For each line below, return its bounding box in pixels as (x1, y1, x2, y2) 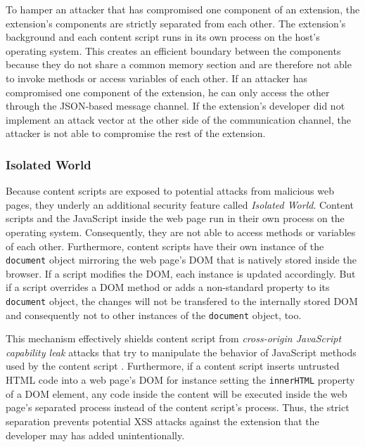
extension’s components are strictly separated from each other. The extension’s (6, 15, 346, 30)
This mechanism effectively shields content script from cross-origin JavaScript (6, 331, 342, 346)
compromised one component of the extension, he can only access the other (6, 84, 330, 99)
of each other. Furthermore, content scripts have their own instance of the (6, 238, 324, 253)
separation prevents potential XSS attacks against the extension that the (6, 413, 319, 428)
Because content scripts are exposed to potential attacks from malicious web (6, 183, 334, 198)
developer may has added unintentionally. (6, 427, 185, 442)
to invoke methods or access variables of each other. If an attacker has (6, 70, 308, 85)
